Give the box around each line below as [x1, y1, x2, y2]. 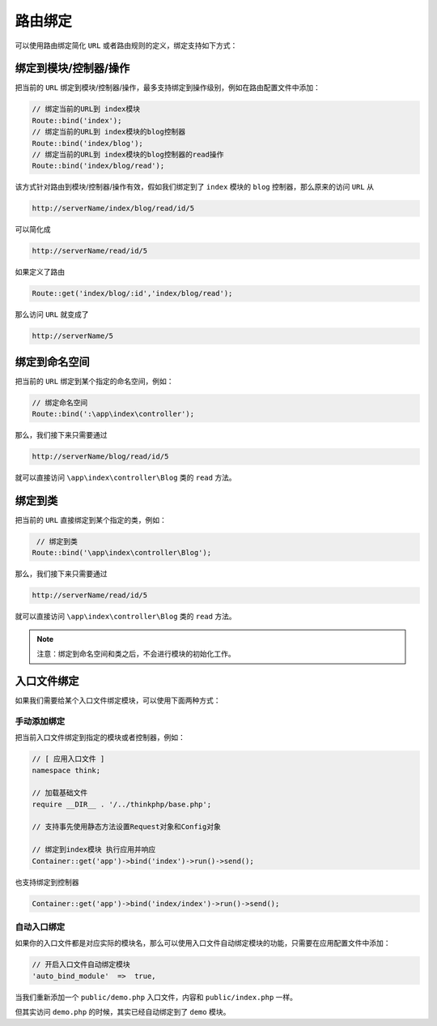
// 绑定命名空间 [32, 398, 88, 407]
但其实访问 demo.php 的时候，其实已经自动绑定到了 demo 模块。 [15, 1007, 231, 1017]
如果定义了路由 [15, 267, 65, 277]
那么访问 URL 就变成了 [15, 310, 89, 319]
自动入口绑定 [15, 921, 66, 932]
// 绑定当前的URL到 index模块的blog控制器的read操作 [32, 150, 224, 159]
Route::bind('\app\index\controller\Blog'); [32, 548, 212, 558]
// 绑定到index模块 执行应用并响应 [32, 845, 156, 854]
